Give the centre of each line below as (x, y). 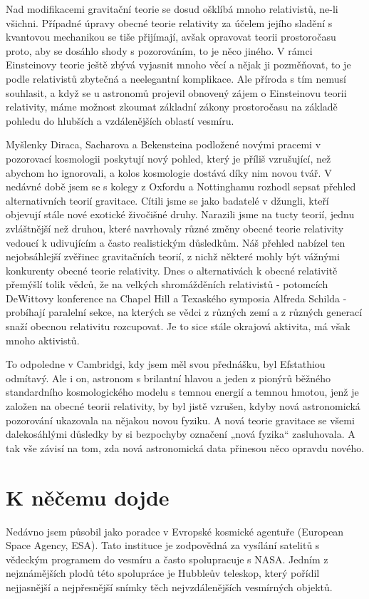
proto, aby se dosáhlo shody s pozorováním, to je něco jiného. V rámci (159, 50)
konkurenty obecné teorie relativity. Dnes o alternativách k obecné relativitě (172, 270)
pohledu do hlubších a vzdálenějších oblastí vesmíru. (120, 120)
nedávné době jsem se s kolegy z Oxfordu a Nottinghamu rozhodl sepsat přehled (181, 186)
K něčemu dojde (88, 497)
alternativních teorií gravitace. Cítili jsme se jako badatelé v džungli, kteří (167, 200)
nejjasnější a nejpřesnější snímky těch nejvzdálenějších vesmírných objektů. (169, 587)
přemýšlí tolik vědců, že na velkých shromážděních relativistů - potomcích (167, 284)
